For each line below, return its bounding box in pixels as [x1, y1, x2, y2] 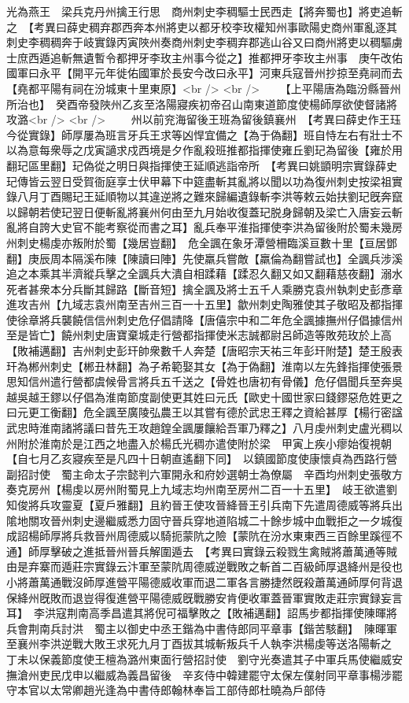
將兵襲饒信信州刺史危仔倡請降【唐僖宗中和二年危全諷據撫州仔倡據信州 [39, 311, 403, 327]
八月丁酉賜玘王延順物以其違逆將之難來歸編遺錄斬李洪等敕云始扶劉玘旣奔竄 [17, 188, 403, 205]
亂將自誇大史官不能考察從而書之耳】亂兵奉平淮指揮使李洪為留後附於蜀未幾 [6, 219, 392, 235]
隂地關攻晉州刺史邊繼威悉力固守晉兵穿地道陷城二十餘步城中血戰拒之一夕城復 [6, 512, 403, 528]
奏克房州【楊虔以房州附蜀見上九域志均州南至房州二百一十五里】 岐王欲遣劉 [6, 481, 397, 498]
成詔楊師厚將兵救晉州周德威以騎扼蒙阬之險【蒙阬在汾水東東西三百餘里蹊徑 [6, 527, 392, 544]
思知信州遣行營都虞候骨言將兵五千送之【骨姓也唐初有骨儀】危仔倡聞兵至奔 [6, 373, 392, 390]
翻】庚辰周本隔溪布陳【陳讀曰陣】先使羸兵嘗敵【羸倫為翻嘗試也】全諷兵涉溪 [6, 250, 403, 266]
